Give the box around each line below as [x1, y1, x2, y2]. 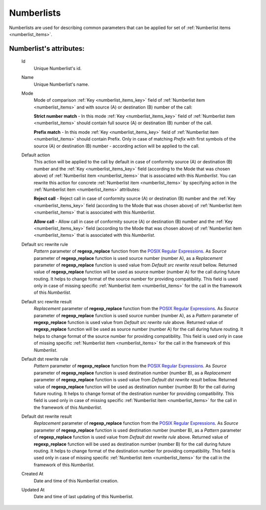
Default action [21, 152, 50, 158]
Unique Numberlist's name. [33, 81, 90, 87]
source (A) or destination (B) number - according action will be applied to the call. [33, 143, 199, 149]
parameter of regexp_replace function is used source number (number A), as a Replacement [33, 255, 223, 261]
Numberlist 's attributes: [9, 44, 85, 53]
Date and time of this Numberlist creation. [33, 477, 119, 483]
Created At [21, 471, 44, 477]
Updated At [21, 487, 45, 493]
